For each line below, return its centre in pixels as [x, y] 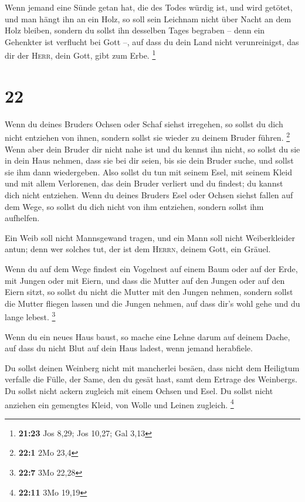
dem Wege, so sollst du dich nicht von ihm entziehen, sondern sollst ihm [134, 206]
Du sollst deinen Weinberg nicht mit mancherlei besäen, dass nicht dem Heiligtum [152, 367]
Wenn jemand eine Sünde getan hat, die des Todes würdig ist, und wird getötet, [149, 7]
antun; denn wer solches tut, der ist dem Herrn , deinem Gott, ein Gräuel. [138, 249]
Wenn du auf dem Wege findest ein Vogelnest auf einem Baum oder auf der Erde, [151, 268]
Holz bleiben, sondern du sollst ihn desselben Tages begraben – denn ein [135, 30]
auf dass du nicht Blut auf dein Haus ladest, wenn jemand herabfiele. [129, 348]
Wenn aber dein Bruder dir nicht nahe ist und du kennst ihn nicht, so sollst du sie [152, 149]
